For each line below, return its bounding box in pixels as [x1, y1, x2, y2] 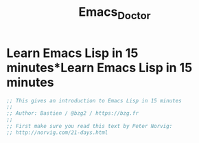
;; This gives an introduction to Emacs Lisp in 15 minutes [6, 97, 183, 104]
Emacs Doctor [78, 4, 151, 22]
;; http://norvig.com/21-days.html [6, 129, 108, 136]
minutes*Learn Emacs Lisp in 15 [6, 60, 193, 76]
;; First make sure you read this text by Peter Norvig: [6, 123, 173, 130]
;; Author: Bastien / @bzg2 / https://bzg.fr [6, 110, 139, 117]
